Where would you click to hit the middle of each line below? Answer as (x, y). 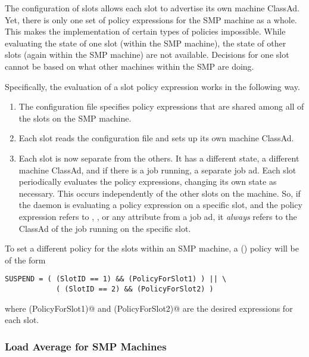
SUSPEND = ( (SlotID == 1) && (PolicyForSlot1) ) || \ (116, 279)
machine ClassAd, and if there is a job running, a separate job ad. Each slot (157, 170)
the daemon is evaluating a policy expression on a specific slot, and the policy (160, 205)
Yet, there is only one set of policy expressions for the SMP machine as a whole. (151, 19)
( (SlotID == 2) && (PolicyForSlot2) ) (135, 289)
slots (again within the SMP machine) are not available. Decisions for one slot (147, 55)
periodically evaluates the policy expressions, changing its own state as (148, 181)
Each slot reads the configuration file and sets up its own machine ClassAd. (156, 138)
